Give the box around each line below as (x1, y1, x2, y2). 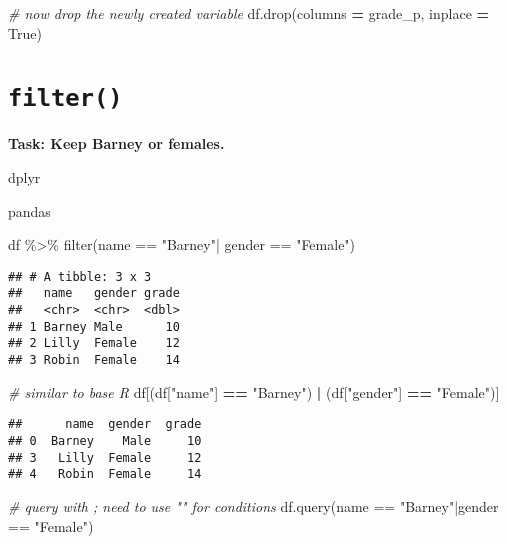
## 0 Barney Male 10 (8, 434, 202, 448)
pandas (8, 200, 51, 221)
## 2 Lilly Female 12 (8, 336, 180, 351)
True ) (8, 22, 42, 43)
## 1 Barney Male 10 (8, 319, 180, 334)
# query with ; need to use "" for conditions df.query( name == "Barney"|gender (8, 495, 499, 516)
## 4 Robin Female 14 (8, 467, 202, 482)
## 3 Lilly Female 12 (8, 450, 202, 465)
